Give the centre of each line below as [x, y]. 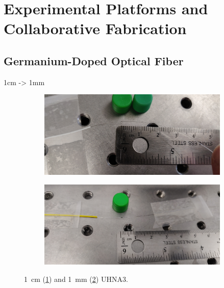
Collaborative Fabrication [95, 28]
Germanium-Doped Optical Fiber [94, 60]
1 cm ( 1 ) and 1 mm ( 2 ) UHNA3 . [76, 279]
